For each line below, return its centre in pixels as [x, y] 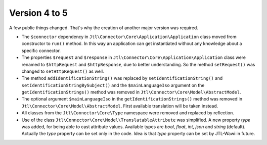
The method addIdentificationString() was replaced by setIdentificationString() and [122, 78]
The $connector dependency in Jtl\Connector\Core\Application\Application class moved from [129, 37]
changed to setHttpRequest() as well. [63, 71]
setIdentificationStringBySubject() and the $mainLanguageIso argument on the [113, 85]
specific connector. [41, 50]
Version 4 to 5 [38, 13]
